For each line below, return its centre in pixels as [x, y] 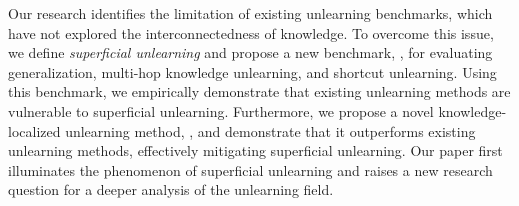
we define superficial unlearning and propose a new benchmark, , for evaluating [250, 52]
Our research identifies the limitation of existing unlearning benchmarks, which [250, 13]
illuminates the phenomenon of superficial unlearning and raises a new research [250, 169]
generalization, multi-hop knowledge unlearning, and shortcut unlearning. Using [252, 71]
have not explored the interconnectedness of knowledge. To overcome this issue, [251, 32]
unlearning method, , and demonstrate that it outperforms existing [270, 130]
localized [34, 130]
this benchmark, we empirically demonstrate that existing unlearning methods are [259, 91]
